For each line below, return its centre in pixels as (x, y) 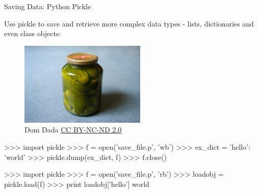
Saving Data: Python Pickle (48, 6)
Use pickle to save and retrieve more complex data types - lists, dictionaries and (129, 23)
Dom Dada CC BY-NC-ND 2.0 (73, 130)
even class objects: (33, 33)
